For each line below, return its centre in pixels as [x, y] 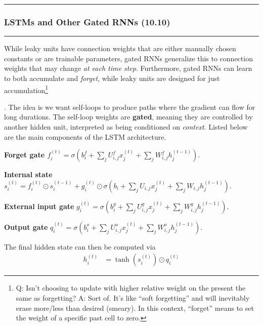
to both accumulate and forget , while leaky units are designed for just [112, 78]
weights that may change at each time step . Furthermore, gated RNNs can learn [128, 68]
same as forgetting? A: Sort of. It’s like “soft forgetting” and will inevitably [133, 298]
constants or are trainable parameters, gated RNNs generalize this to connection [128, 58]
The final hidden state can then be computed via [80, 246]
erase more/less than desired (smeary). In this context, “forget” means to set [135, 308]
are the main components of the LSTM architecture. [85, 136]
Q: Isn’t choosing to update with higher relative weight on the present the [131, 288]
